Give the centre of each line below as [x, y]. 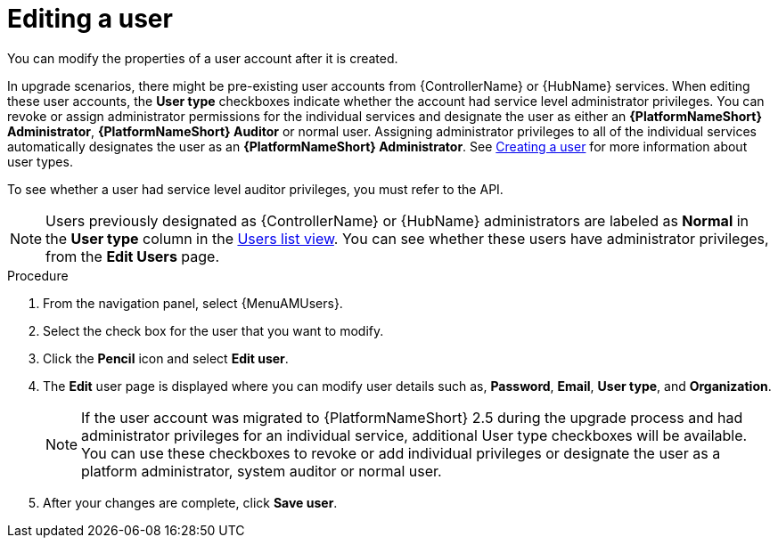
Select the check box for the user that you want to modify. [213, 330]
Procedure [38, 275]
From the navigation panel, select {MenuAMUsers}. [193, 303]
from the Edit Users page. [133, 256]
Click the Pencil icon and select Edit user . [166, 358]
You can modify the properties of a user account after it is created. [203, 58]
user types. [40, 161]
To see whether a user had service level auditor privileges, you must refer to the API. [255, 189]
